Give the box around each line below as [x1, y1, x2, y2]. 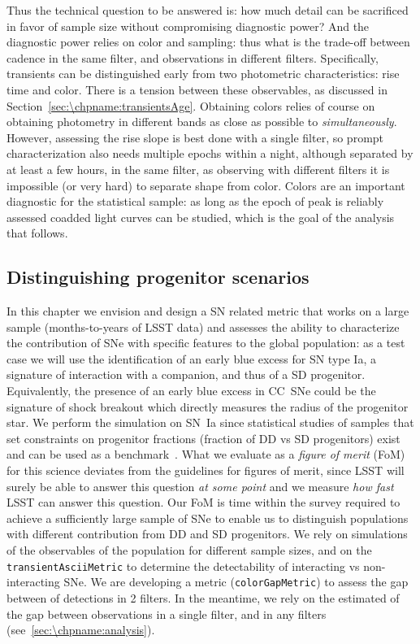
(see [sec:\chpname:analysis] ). [6, 621, 155, 638]
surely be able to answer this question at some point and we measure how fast [6, 477, 394, 494]
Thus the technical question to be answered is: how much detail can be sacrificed [6, 2, 409, 18]
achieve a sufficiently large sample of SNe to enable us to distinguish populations [6, 509, 409, 526]
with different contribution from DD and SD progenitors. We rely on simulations [6, 525, 408, 542]
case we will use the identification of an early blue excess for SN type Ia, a [6, 350, 376, 367]
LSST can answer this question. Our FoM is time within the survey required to [6, 494, 401, 511]
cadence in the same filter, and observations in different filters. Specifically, [6, 49, 379, 66]
